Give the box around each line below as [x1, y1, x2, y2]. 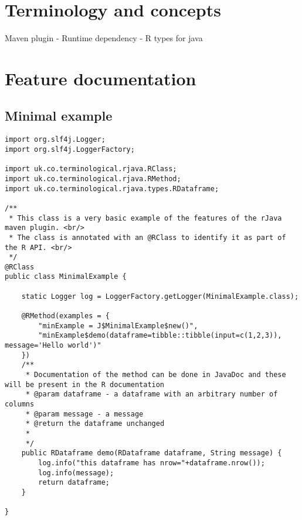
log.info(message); [38, 468, 114, 477]
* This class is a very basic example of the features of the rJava [9, 214, 282, 222]
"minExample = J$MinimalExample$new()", [38, 321, 198, 330]
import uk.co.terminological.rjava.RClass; [5, 165, 177, 174]
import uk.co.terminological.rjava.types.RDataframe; [5, 184, 219, 193]
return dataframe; [38, 478, 110, 487]
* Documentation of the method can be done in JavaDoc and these [25, 371, 286, 379]
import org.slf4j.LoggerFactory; [5, 145, 135, 154]
